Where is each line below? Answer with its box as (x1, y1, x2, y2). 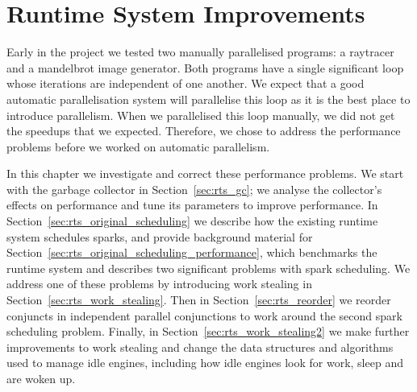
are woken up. (6, 370, 76, 386)
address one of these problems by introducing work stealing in (6, 275, 312, 292)
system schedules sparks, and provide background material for (6, 228, 313, 245)
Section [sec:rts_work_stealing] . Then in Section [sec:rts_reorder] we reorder (6, 291, 391, 308)
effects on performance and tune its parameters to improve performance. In (6, 196, 378, 213)
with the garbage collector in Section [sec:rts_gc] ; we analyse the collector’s (6, 180, 382, 197)
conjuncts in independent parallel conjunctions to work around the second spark (6, 307, 402, 324)
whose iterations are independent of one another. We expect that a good (6, 75, 365, 92)
